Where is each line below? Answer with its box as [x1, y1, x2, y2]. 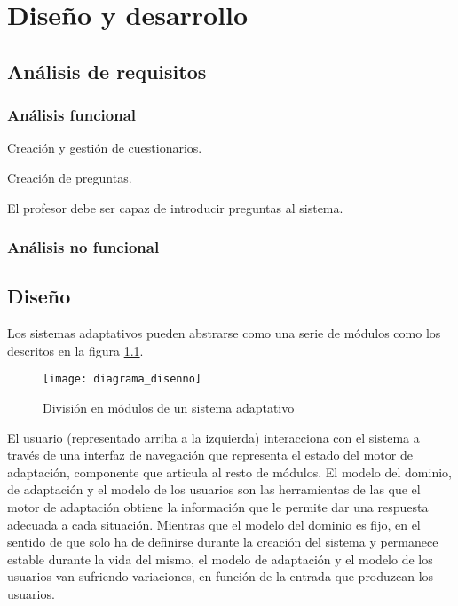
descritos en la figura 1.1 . [7, 341, 144, 359]
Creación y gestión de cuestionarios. [7, 138, 202, 157]
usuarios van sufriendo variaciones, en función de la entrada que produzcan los [7, 567, 434, 586]
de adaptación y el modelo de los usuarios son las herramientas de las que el [7, 480, 421, 499]
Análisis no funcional [7, 236, 160, 258]
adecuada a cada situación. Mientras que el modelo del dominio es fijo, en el [7, 515, 421, 533]
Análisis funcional [7, 104, 137, 126]
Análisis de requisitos [7, 57, 207, 84]
